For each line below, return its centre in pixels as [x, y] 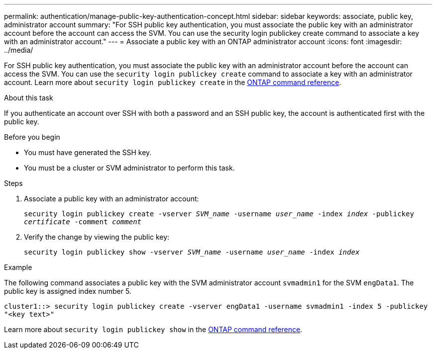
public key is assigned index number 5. [68, 291]
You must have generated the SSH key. [88, 152]
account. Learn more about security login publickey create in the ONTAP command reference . [173, 82]
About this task [29, 98]
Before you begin [32, 137]
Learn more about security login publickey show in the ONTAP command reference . [153, 329]
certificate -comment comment [83, 222]
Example [18, 267]
